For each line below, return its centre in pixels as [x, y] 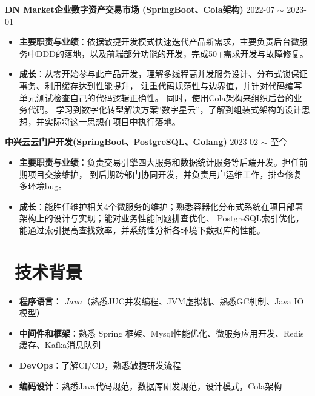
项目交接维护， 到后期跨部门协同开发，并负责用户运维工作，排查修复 [165, 174]
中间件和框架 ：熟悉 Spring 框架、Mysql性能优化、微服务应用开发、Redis [161, 333]
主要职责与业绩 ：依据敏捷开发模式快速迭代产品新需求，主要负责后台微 [159, 42]
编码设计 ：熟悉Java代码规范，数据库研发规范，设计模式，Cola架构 [151, 385]
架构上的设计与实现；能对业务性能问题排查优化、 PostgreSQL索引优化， [161, 218]
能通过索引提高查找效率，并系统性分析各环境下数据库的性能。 [142, 230]
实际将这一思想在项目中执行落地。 [112, 121]
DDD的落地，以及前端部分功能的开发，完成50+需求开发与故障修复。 [172, 53]
